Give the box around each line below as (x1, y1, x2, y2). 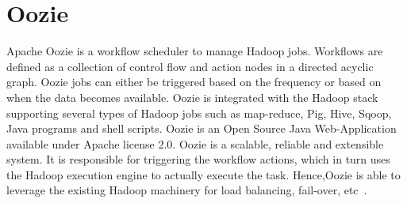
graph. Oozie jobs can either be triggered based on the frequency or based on (6, 73, 382, 90)
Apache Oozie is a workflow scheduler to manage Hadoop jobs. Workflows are (6, 43, 383, 59)
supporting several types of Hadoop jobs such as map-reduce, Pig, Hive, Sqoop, (6, 104, 392, 121)
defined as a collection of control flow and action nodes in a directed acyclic (6, 58, 374, 74)
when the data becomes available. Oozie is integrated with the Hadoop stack (6, 88, 378, 105)
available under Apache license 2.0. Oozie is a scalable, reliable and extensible (6, 135, 384, 152)
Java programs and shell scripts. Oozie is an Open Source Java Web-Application (6, 120, 397, 137)
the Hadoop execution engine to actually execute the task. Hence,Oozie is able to (6, 166, 401, 182)
